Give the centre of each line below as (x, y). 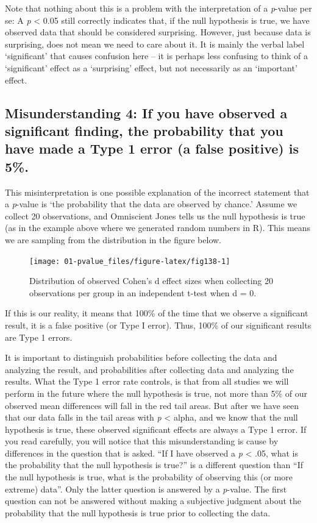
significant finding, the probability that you (144, 130)
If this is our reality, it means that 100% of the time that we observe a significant (157, 313)
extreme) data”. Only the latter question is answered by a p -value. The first (146, 489)
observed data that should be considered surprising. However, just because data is (158, 32)
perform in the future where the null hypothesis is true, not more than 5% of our (156, 393)
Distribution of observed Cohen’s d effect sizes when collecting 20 (151, 281)
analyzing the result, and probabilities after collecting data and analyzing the (149, 369)
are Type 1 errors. (39, 337)
